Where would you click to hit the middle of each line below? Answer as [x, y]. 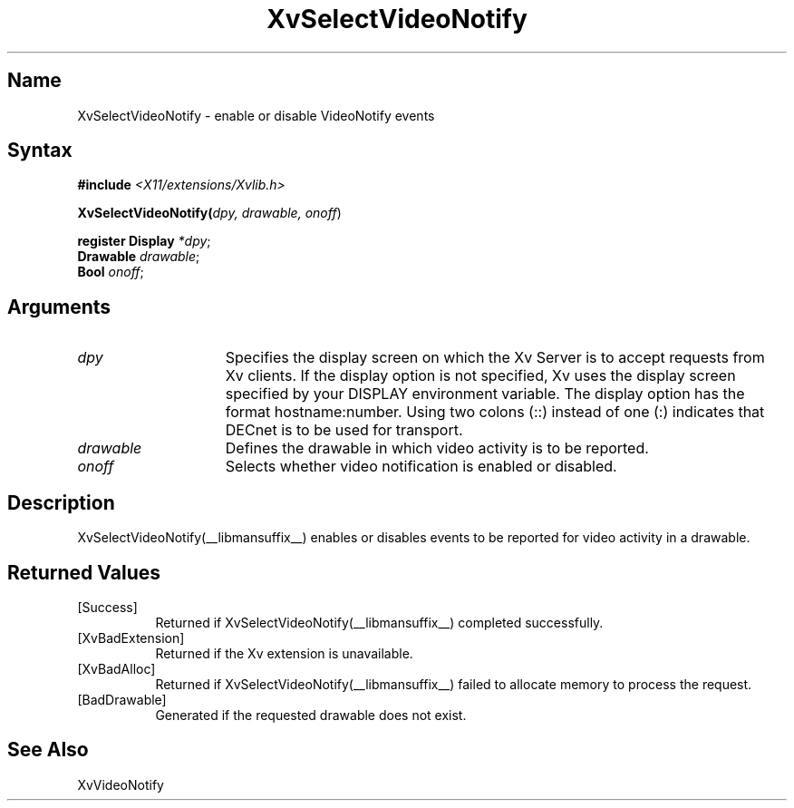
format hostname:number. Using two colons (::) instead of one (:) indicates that [495, 412]
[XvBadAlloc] [116, 668]
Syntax [40, 151]
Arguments [59, 307]
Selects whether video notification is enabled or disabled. [421, 467]
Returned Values [84, 572]
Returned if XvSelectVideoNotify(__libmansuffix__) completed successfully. [379, 622]
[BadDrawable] [122, 699]
